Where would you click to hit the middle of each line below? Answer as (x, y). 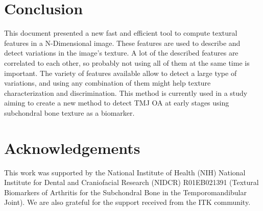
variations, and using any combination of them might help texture (107, 83)
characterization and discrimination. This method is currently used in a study (126, 93)
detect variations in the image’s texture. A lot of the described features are (121, 53)
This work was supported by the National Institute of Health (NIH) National (125, 172)
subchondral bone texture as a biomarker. (69, 112)
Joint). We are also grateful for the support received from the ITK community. (127, 202)
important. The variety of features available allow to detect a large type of (121, 73)
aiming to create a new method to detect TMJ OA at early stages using (117, 103)
